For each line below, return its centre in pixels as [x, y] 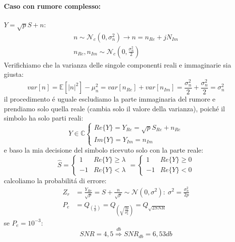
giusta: [14, 74]
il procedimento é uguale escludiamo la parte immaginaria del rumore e [110, 98]
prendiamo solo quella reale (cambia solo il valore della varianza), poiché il [115, 108]
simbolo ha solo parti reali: [44, 118]
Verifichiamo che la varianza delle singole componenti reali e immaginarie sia [117, 64]
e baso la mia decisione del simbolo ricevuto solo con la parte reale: [104, 150]
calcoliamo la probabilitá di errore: [55, 180]
